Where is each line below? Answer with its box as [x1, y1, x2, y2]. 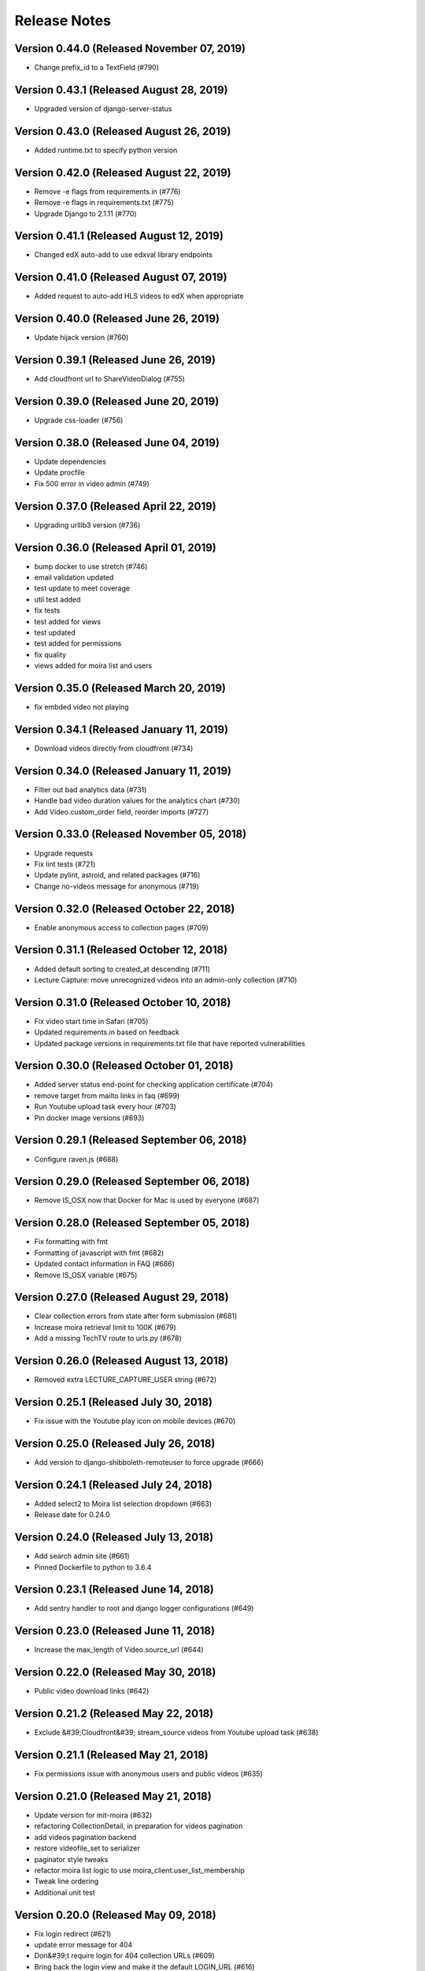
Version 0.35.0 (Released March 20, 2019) [14, 681, 226, 695]
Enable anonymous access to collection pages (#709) [34, 922, 209, 932]
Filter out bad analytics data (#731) [34, 784, 147, 794]
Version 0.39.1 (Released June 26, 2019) [14, 353, 216, 367]
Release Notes [14, 12, 112, 29]
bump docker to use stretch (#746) [34, 561, 148, 571]
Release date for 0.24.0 [34, 1510, 110, 1519]
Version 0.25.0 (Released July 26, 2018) [14, 1436, 216, 1450]
